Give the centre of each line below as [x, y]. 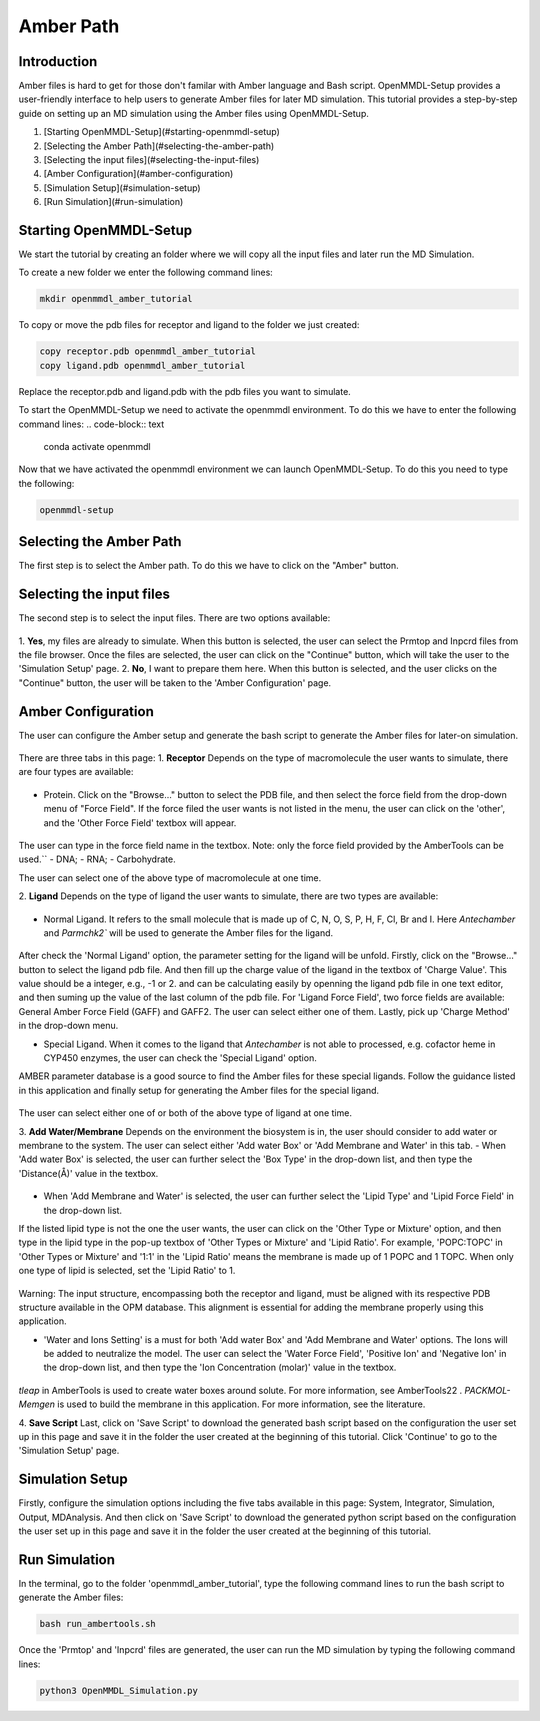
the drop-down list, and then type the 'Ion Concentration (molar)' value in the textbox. [220, 1367]
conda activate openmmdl [97, 446]
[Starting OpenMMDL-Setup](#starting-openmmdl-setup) [161, 132]
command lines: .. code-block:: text [91, 424]
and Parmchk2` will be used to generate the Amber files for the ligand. [188, 932]
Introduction [58, 61]
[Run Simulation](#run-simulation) [113, 202]
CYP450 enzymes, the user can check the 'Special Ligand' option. [180, 1058]
